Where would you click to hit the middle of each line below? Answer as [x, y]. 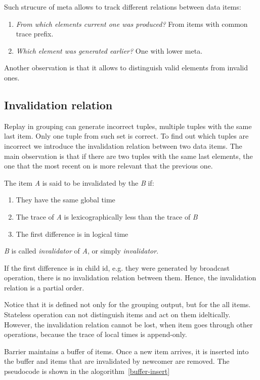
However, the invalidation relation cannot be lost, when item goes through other [128, 324]
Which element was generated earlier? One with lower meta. [109, 50]
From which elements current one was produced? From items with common [132, 24]
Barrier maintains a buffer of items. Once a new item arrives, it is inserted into [126, 351]
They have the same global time [66, 200]
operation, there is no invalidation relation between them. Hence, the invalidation [130, 278]
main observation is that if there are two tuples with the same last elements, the [128, 156]
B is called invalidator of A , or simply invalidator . [81, 251]
